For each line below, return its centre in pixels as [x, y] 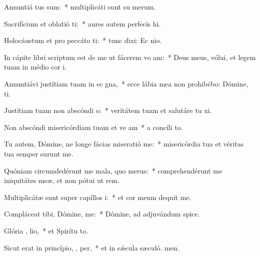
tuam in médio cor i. [35, 67]
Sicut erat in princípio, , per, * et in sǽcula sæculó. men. [92, 247]
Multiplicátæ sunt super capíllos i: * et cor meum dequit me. [98, 197]
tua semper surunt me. [39, 153]
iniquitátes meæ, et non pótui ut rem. [62, 180]
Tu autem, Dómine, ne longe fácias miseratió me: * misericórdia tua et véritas [124, 144]
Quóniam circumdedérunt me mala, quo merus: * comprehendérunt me [113, 170]
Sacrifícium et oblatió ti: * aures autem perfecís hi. [82, 23]
